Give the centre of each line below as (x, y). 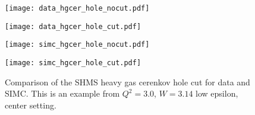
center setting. (31, 105)
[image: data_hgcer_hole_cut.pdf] (73, 26)
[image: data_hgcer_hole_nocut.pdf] (77, 8)
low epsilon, (217, 93)
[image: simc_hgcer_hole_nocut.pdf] (77, 45)
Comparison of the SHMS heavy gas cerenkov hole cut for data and (127, 82)
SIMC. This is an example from (62, 93)
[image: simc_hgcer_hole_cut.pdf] (73, 63)
